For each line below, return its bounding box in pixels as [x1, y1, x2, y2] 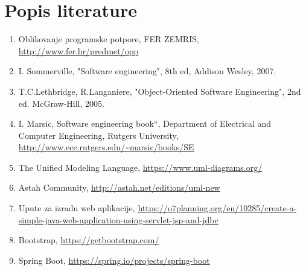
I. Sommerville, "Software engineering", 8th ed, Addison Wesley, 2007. [18, 65, 276, 77]
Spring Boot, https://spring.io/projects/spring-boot [18, 253, 210, 266]
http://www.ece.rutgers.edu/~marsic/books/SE [18, 141, 194, 153]
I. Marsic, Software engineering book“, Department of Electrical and [18, 117, 272, 130]
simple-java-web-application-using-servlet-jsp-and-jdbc [18, 213, 218, 226]
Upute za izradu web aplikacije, [18, 202, 135, 214]
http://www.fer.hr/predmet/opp [18, 44, 139, 57]
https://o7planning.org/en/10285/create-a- [138, 202, 297, 214]
